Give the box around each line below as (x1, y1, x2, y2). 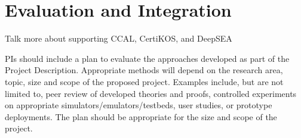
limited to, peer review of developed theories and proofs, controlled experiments (5, 87, 297, 99)
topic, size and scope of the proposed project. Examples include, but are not (5, 75, 284, 87)
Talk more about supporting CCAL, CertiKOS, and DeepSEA (5, 32, 232, 45)
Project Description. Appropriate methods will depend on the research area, (5, 64, 283, 76)
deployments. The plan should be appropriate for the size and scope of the (5, 110, 277, 123)
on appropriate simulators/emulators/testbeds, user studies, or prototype (5, 99, 272, 111)
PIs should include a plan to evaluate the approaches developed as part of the (5, 52, 290, 64)
